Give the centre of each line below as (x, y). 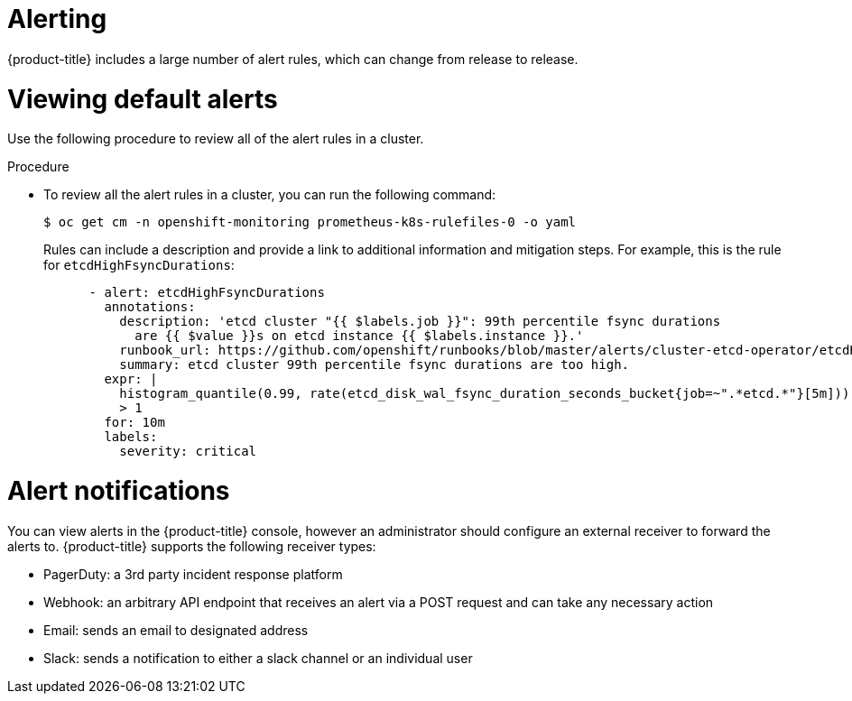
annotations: (150, 307)
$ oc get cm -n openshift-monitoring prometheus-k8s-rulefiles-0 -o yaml (310, 222)
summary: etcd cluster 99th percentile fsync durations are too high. (375, 365)
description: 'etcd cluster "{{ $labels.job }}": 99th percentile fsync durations (420, 322)
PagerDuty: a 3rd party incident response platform (193, 574)
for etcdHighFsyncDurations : (139, 265)
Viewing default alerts (143, 99)
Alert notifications (119, 491)
